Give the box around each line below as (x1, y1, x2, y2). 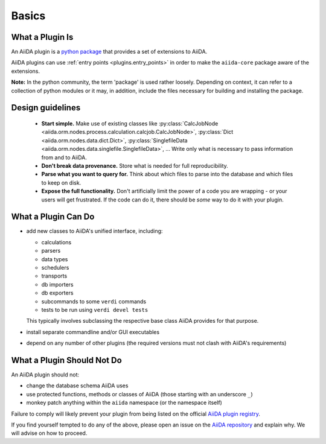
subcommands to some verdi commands (41, 297, 147, 305)
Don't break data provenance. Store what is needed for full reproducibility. (41, 162, 229, 169)
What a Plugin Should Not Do (11, 355, 122, 365)
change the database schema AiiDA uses (26, 382, 129, 389)
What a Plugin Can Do (11, 212, 95, 222)
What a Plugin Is (11, 32, 74, 42)
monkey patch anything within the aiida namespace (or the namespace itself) (26, 399, 223, 407)
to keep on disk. (41, 179, 81, 186)
